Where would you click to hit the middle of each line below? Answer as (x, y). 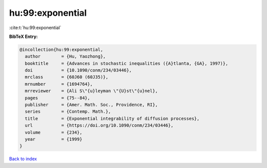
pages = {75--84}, (58, 98)
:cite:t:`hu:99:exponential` (35, 28)
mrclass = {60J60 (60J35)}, (67, 77)
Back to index (23, 159)
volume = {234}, (54, 132)
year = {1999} (54, 139)
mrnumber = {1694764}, (59, 84)
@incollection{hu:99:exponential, (61, 50)
